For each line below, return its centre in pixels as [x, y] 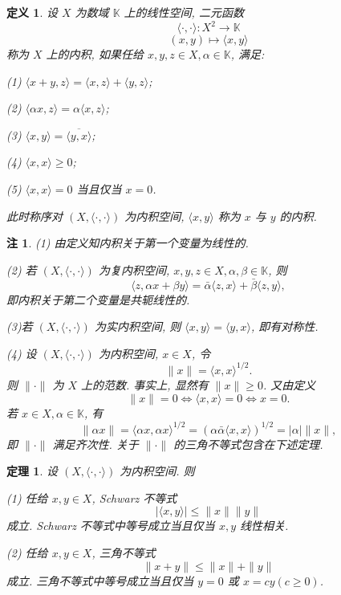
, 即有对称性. [284, 326]
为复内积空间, [134, 269]
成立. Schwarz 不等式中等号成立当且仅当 [111, 526]
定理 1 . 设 [32, 471]
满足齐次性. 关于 [95, 444]
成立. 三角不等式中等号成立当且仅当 [100, 580]
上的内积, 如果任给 [95, 54]
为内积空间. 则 [157, 471]
